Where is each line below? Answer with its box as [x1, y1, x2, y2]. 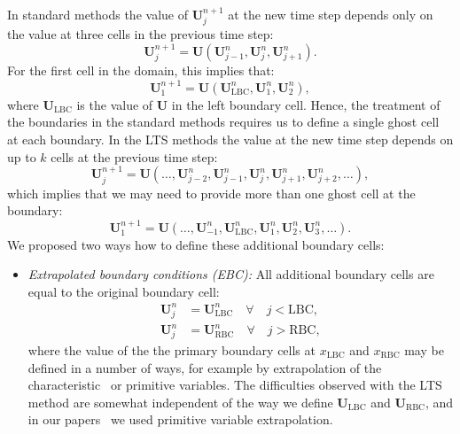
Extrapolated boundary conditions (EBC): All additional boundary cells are [27, 265, 434, 283]
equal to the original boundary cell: [27, 282, 220, 300]
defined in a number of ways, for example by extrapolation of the [27, 358, 382, 376]
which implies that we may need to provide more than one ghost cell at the [7, 183, 416, 202]
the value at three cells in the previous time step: [7, 25, 274, 43]
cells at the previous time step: [51, 147, 218, 166]
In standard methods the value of [7, 5, 188, 23]
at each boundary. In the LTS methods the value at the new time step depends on [7, 130, 454, 149]
